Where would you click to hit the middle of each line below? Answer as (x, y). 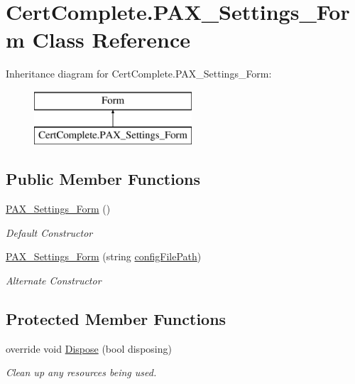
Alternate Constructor (54, 281)
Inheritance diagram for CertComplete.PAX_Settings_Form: (139, 74)
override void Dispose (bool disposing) (89, 348)
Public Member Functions (103, 179)
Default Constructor (49, 232)
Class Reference (111, 39)
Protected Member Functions (116, 319)
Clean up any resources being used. (81, 372)
